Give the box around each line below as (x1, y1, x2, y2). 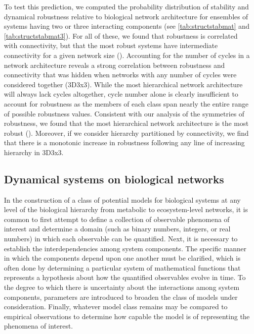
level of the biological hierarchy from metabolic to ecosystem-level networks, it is (4, 204, 248, 215)
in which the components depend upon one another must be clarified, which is (4, 253, 241, 263)
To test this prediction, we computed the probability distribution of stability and (4, 1, 249, 11)
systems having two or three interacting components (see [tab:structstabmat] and (4, 21, 250, 31)
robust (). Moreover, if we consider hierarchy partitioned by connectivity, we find (4, 127, 249, 138)
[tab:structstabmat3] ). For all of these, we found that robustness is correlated (4, 30, 238, 41)
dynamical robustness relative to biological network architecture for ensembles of (4, 11, 248, 21)
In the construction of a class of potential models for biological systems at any (4, 194, 241, 205)
